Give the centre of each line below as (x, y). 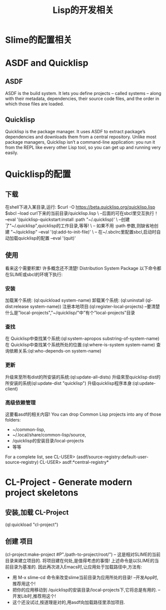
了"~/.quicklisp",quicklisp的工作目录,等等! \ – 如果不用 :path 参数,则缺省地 (80, 226)
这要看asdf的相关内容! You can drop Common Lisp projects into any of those (83, 414)
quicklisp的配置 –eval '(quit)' (47, 238)
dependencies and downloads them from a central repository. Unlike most (81, 137)
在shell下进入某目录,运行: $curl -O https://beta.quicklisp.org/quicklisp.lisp (80, 207)
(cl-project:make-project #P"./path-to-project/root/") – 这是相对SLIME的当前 (83, 554)
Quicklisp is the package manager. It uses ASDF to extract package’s (75, 131)
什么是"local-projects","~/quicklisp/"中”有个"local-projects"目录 (70, 313)
